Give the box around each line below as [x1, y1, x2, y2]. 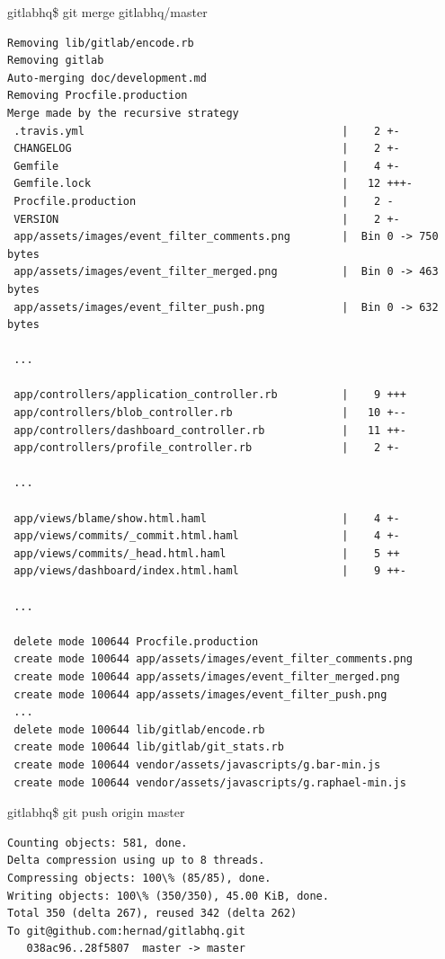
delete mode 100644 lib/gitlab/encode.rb [13, 723, 265, 736]
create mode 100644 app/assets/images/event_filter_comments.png [13, 653, 414, 666]
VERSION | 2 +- [13, 212, 400, 226]
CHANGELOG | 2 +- [13, 142, 400, 155]
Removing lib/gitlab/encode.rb [7, 36, 194, 49]
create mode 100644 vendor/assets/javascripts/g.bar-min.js [13, 758, 381, 771]
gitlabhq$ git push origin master [7, 803, 185, 821]
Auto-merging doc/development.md [7, 71, 207, 84]
